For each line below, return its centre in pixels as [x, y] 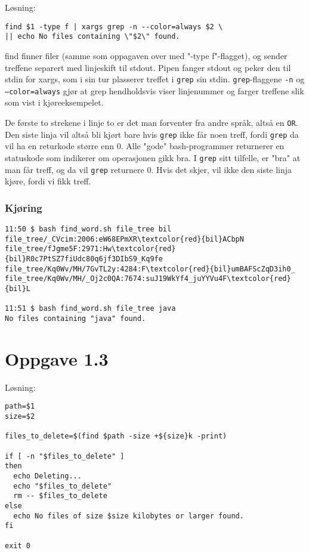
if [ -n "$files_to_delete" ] [65, 456]
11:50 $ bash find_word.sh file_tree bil [88, 229]
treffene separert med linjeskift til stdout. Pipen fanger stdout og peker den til [148, 67]
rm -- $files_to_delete [60, 496]
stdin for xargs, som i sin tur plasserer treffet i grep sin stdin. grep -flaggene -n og [155, 79]
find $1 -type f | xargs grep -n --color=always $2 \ [114, 27]
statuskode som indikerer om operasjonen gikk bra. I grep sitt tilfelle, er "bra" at [153, 157]
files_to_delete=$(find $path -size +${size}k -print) [116, 436]
